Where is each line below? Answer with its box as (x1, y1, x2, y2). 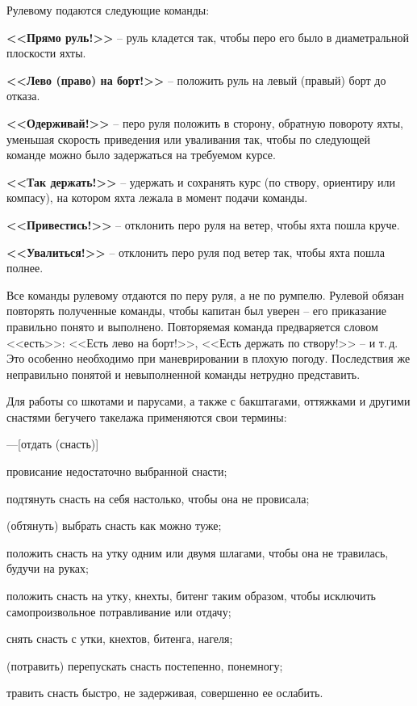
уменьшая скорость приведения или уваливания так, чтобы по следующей (6, 130, 370, 147)
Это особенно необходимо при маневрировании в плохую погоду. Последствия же (6, 350, 411, 367)
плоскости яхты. (6, 44, 86, 61)
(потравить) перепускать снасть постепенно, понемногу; (6, 657, 283, 674)
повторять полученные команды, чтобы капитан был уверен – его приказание (6, 302, 386, 319)
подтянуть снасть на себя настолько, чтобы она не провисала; (6, 490, 310, 506)
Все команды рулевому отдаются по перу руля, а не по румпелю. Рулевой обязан (6, 286, 404, 303)
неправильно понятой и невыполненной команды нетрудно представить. (6, 365, 361, 382)
